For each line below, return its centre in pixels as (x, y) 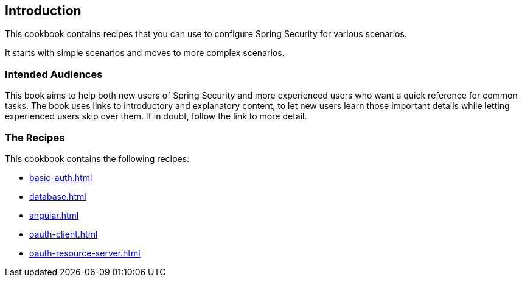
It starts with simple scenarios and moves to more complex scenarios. (145, 53)
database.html (58, 196)
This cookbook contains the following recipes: (97, 158)
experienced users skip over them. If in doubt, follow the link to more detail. (156, 116)
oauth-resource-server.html (85, 253)
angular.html (54, 215)
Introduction (43, 11)
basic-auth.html (61, 177)
